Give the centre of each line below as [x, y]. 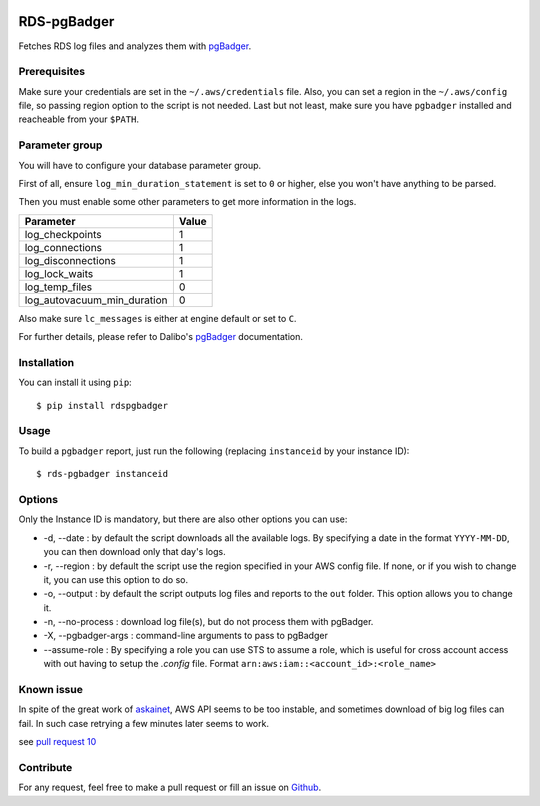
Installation [46, 362]
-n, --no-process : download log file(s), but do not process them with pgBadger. [208, 622]
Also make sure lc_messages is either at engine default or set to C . [157, 318]
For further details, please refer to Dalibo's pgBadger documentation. [161, 337]
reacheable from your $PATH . [79, 119]
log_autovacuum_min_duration [96, 300]
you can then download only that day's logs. [134, 552]
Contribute [45, 767]
